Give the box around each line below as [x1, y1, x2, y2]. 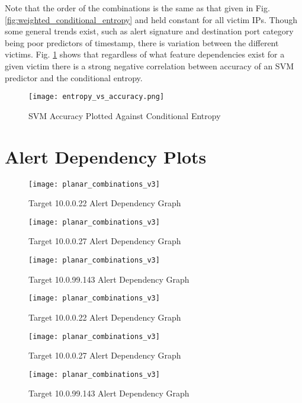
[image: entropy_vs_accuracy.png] [28, 92, 165, 101]
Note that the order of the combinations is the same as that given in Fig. [5, 2, 270, 14]
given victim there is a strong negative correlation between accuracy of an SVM [5, 59, 294, 72]
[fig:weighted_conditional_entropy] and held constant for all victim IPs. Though [5, 13, 297, 25]
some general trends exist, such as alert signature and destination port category [5, 25, 294, 37]
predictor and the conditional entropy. [5, 71, 143, 84]
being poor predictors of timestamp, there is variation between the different [5, 36, 279, 49]
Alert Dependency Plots [5, 144, 207, 168]
